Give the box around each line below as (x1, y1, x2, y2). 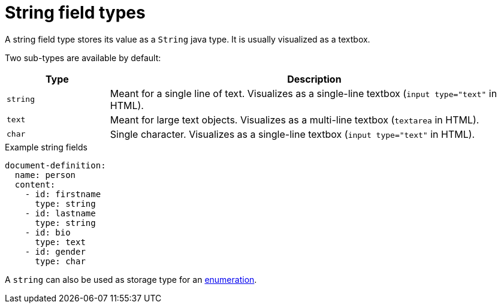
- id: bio (25, 227, 71, 237)
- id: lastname (25, 208, 96, 218)
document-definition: (5, 160, 106, 170)
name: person (14, 170, 76, 180)
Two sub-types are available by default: (5, 52, 161, 63)
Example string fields (5, 141, 87, 152)
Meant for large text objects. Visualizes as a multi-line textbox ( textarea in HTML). (110, 113, 479, 126)
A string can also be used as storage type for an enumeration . (5, 274, 257, 285)
